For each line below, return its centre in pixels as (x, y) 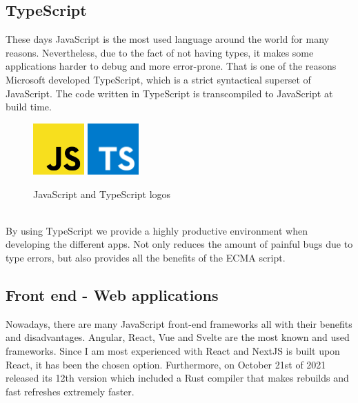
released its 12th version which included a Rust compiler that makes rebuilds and (177, 378)
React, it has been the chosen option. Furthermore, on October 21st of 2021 (166, 364)
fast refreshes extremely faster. (70, 391)
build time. (29, 107)
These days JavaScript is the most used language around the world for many (167, 39)
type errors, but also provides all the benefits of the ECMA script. (146, 257)
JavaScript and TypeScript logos (102, 194)
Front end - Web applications (112, 294)
